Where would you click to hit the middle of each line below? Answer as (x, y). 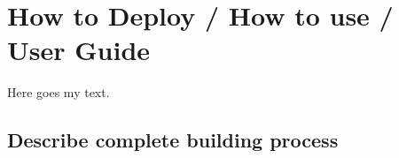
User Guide (79, 50)
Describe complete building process (173, 140)
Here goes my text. (59, 92)
